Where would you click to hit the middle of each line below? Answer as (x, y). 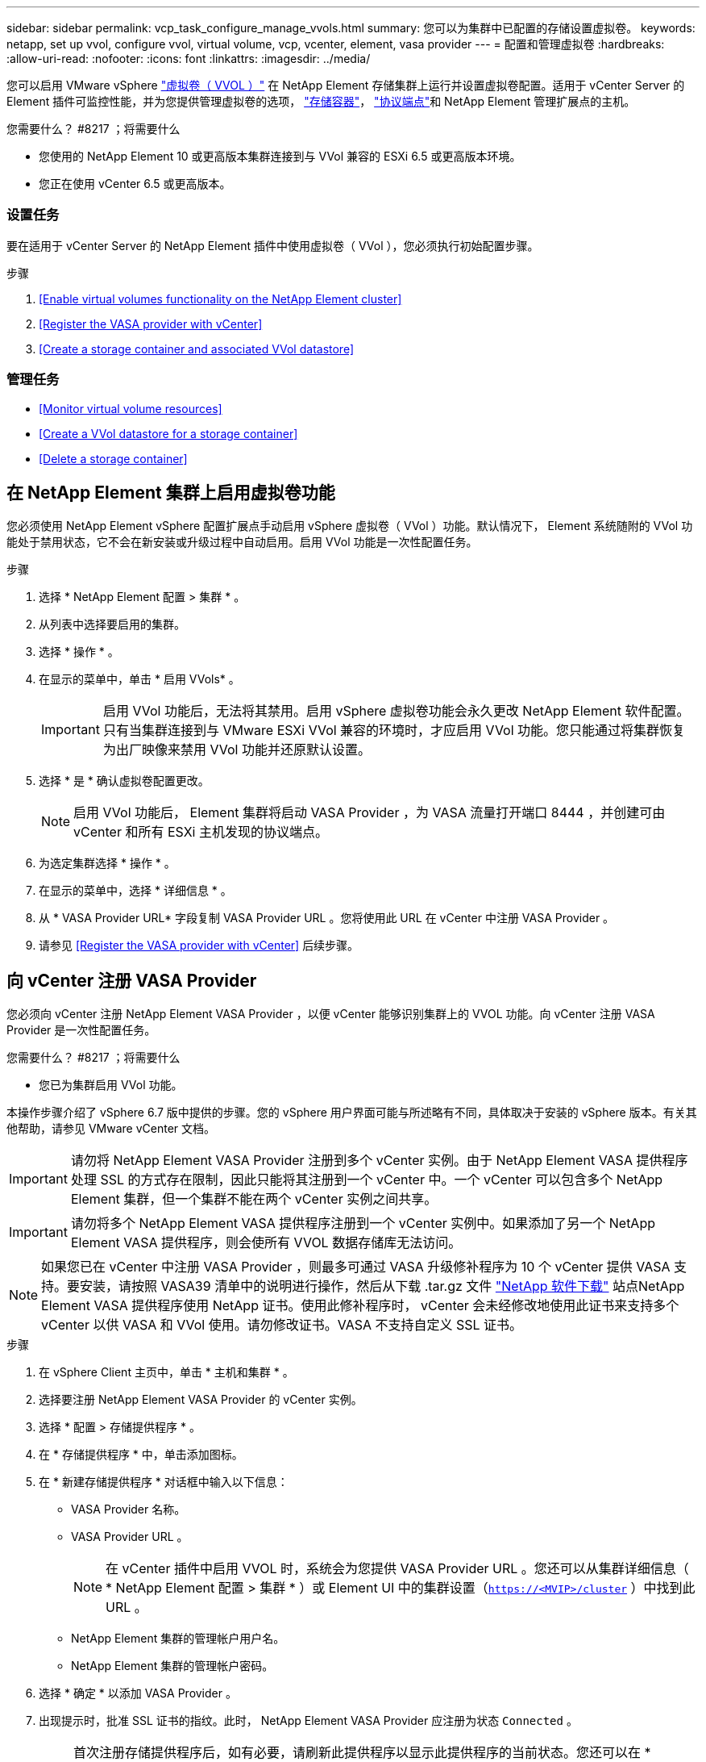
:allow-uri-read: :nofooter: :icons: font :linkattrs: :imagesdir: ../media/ (189, 58)
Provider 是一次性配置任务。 (81, 1030)
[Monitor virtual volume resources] (131, 408)
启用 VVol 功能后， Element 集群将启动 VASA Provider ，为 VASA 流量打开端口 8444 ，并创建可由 (370, 813)
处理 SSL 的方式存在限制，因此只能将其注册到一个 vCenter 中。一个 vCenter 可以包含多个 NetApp (367, 1180)
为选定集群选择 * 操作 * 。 (107, 863)
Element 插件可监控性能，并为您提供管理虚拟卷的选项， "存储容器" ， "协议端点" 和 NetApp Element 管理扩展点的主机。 (321, 101)
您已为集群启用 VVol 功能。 (111, 1085)
